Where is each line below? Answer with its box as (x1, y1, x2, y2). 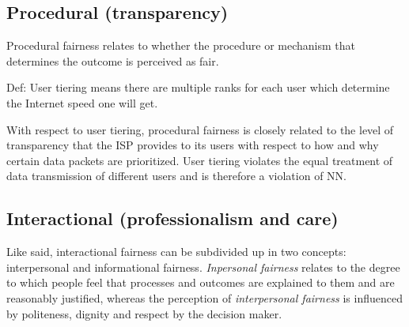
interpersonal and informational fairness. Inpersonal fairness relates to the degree (6, 258, 400, 275)
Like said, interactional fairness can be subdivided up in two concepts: (6, 243, 347, 260)
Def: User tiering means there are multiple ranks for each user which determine (6, 79, 390, 96)
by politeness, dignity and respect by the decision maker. (6, 305, 282, 321)
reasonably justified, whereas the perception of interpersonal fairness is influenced (6, 289, 403, 306)
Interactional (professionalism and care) (6, 206, 339, 231)
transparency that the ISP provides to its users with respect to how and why (6, 137, 379, 153)
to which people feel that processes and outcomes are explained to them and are (6, 274, 395, 291)
